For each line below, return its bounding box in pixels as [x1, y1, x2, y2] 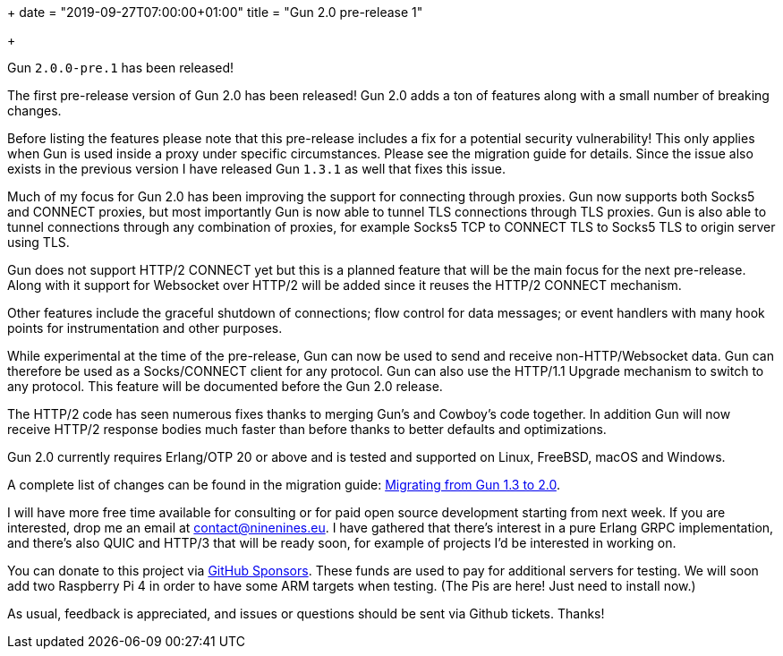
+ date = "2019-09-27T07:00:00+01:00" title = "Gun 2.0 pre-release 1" [7, 4, 423, 20]
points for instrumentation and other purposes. [7, 320, 283, 336]
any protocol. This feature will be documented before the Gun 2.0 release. [7, 379, 443, 394]
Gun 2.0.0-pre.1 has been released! [7, 60, 234, 75]
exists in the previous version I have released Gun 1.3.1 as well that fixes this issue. [7, 161, 506, 176]
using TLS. [7, 234, 70, 250]
